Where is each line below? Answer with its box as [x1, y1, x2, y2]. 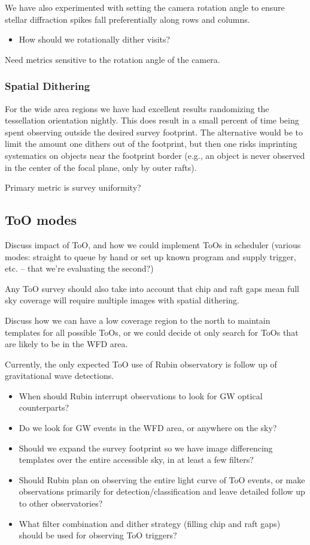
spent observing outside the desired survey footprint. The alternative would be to [5, 125, 303, 138]
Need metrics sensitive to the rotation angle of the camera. [5, 53, 220, 65]
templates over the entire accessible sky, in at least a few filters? [19, 453, 254, 466]
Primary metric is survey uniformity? [5, 181, 141, 194]
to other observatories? [19, 497, 103, 510]
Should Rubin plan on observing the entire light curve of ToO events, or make [19, 473, 305, 486]
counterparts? [19, 401, 69, 414]
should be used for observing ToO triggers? [19, 529, 177, 541]
